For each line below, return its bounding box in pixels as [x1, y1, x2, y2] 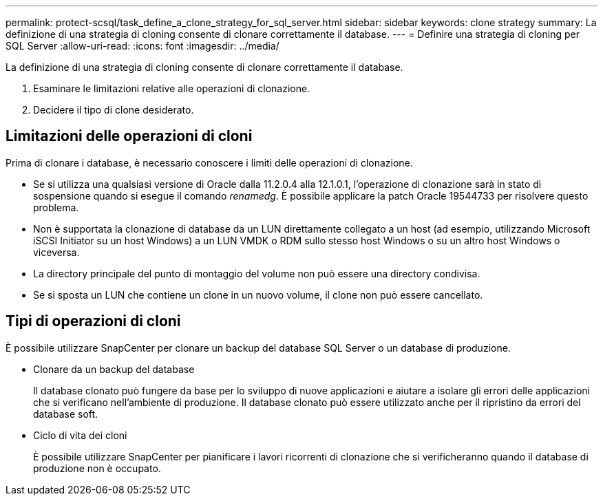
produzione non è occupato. [33, 462, 161, 474]
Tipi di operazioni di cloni [6, 312, 181, 330]
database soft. [33, 407, 98, 420]
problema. [33, 201, 79, 213]
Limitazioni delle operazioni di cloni [6, 127, 253, 145]
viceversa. [33, 246, 80, 258]
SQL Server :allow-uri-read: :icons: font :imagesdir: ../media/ [6, 40, 279, 52]
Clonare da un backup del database [33, 363, 195, 375]
